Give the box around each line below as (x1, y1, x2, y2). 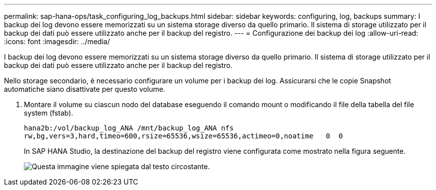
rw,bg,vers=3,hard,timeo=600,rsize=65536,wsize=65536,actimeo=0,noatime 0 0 (24, 132, 343, 140)
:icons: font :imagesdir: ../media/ (4, 37, 110, 46)
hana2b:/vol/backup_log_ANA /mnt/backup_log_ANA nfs (24, 124, 234, 132)
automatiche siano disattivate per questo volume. (4, 85, 165, 93)
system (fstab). (24, 109, 73, 117)
